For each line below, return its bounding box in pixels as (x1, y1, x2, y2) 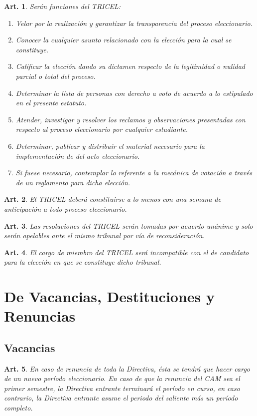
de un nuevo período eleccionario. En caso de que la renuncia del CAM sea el (4, 373, 240, 384)
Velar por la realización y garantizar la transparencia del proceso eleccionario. (15, 17, 253, 28)
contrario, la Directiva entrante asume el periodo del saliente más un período (4, 393, 238, 403)
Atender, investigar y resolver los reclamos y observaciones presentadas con (15, 114, 246, 124)
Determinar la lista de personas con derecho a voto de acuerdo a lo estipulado (15, 87, 253, 98)
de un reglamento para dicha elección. (15, 177, 130, 187)
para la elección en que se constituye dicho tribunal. (4, 257, 161, 267)
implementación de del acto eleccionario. (15, 150, 140, 161)
